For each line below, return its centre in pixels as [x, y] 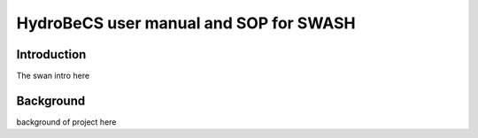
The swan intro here [53, 76]
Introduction [51, 54]
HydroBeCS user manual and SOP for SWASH [186, 23]
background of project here [66, 122]
